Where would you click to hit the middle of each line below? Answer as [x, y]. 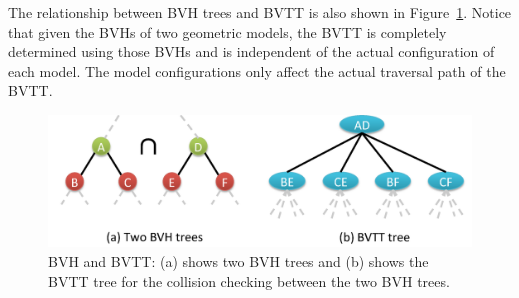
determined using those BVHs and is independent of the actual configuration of [251, 51]
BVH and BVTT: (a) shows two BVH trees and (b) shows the [238, 261]
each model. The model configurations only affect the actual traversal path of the [257, 70]
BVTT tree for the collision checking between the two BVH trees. [249, 280]
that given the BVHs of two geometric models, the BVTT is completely [227, 31]
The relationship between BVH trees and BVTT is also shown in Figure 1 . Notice [260, 12]
